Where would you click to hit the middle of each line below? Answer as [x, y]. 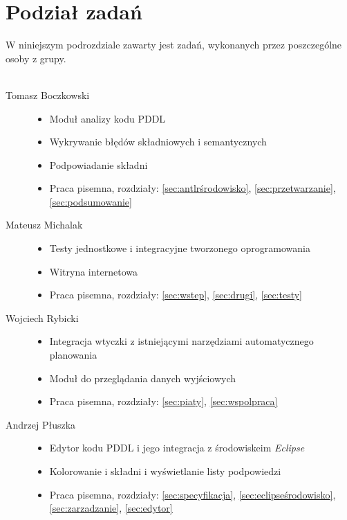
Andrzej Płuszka [41, 424]
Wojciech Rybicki [42, 317]
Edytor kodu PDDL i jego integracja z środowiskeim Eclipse [177, 448]
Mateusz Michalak [44, 225]
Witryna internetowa [94, 271]
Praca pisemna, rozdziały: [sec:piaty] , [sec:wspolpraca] [163, 401]
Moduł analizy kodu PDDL [107, 118]
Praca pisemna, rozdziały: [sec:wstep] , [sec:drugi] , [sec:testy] [176, 295]
